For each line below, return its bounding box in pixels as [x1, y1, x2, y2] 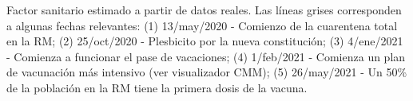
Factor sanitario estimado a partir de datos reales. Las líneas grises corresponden [6, 2, 402, 17]
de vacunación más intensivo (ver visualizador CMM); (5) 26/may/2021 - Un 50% [6, 64, 407, 80]
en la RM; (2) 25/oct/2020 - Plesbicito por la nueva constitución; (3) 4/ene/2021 [6, 33, 403, 49]
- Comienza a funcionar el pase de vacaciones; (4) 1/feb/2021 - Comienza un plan [6, 48, 406, 64]
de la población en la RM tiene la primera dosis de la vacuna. [6, 79, 308, 95]
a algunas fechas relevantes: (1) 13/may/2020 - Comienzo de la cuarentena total [6, 17, 398, 33]
